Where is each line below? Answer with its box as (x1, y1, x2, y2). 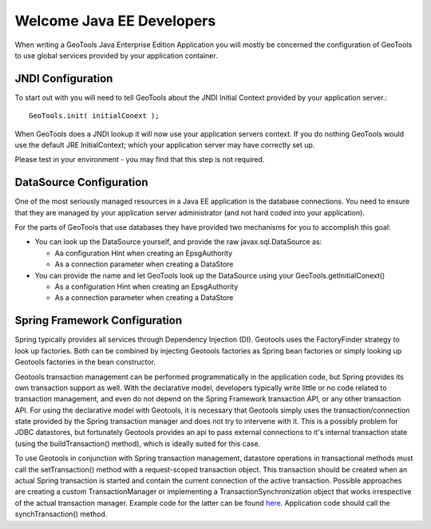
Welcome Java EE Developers (14, 12, 216, 30)
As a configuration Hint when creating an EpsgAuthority (54, 282, 239, 291)
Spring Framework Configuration (14, 314, 183, 327)
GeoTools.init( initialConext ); (29, 112, 160, 120)
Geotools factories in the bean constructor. (14, 357, 156, 367)
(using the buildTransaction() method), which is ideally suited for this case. (14, 439, 261, 448)
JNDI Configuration (14, 72, 113, 85)
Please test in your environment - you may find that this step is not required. (14, 155, 265, 164)
